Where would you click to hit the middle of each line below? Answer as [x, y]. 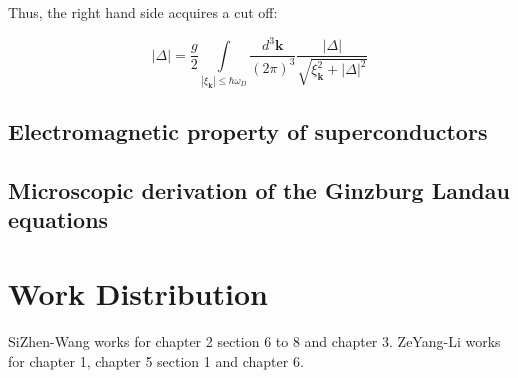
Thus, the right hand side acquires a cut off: [143, 12]
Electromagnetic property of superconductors [248, 131]
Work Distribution [138, 293]
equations [58, 219]
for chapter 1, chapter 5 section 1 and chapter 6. [156, 360]
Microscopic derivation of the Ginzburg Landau [259, 190]
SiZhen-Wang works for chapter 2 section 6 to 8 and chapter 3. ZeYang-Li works [254, 340]
